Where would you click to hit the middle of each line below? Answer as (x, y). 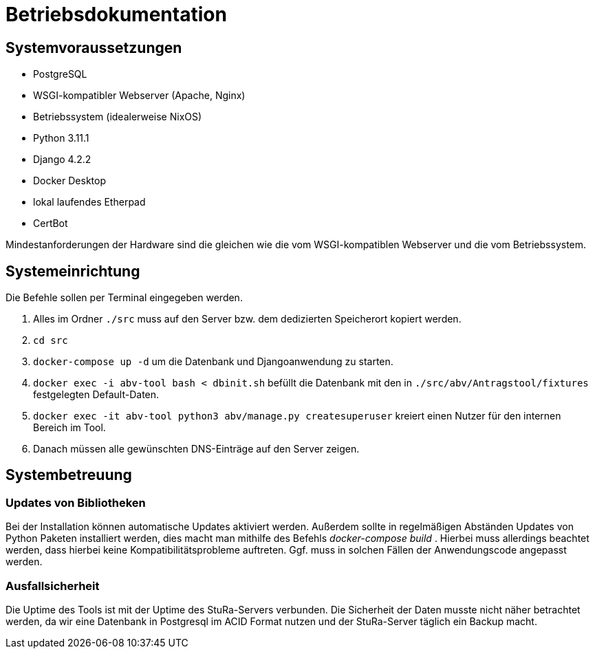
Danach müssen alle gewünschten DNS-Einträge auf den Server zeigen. (196, 449)
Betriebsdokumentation (116, 14)
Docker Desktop (69, 181)
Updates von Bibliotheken (76, 502)
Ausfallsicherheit (53, 586)
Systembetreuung (69, 475)
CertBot (51, 224)
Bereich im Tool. (69, 428)
